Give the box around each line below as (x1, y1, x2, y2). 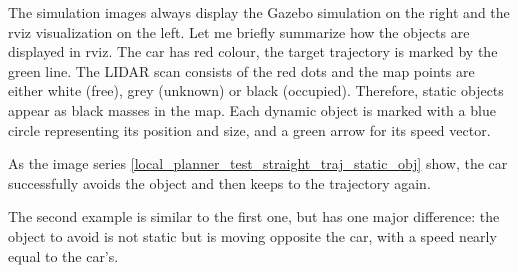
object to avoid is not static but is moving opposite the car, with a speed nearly (8, 225, 497, 246)
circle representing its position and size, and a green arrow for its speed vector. (8, 119, 491, 140)
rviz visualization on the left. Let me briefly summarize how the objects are (8, 21, 470, 42)
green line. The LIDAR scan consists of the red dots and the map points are (8, 60, 475, 81)
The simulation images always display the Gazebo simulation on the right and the (8, 2, 510, 22)
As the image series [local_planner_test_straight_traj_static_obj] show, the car (8, 153, 508, 174)
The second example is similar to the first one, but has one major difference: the (8, 206, 500, 227)
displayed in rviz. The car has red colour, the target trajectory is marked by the (8, 41, 498, 62)
